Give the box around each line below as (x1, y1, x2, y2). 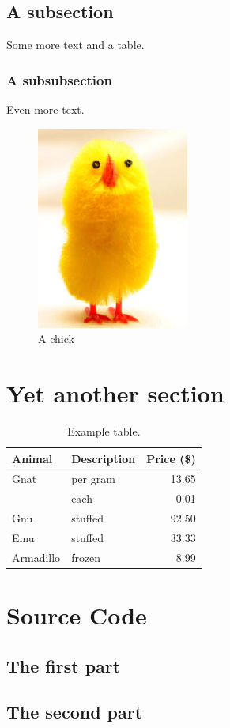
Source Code (6, 599, 147, 632)
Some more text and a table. (6, 36, 145, 53)
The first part (6, 653, 121, 677)
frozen (71, 549, 101, 565)
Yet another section (6, 376, 224, 409)
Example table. (67, 422, 141, 439)
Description (71, 450, 136, 466)
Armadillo (12, 549, 61, 565)
